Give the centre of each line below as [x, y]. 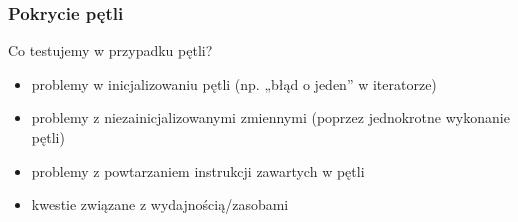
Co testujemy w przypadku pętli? [110, 50]
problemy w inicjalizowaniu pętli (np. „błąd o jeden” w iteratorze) [234, 83]
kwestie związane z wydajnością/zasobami [160, 204]
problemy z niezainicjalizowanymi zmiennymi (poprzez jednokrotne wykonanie [270, 117]
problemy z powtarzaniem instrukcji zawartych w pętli [198, 170]
